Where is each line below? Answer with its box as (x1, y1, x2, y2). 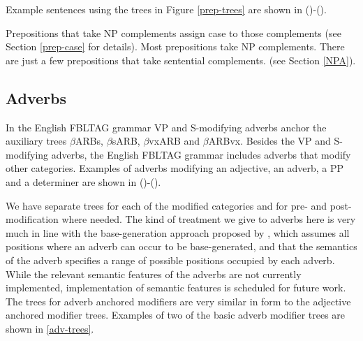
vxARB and (149, 133, 200, 148)
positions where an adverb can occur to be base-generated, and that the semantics (6, 239, 357, 254)
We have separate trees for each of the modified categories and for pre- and (6, 198, 327, 212)
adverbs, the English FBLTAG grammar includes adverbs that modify (51, 147, 351, 161)
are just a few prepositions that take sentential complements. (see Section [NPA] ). (6, 52, 356, 67)
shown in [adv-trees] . (6, 321, 94, 335)
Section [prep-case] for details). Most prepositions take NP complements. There (6, 39, 345, 54)
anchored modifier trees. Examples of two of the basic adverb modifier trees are (6, 307, 346, 322)
